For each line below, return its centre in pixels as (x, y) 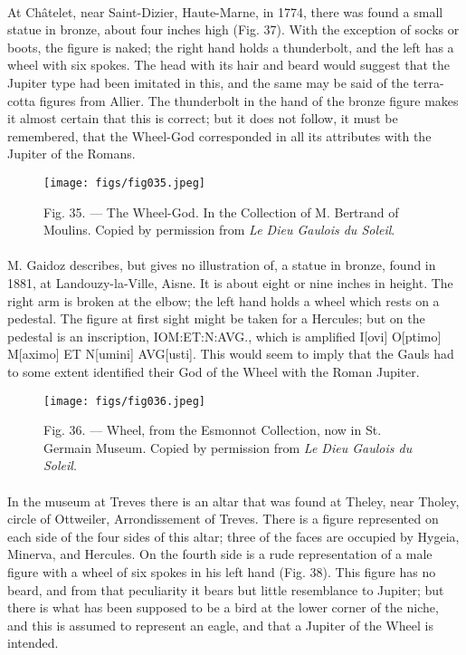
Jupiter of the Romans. (71, 154)
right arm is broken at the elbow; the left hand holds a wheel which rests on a (223, 300)
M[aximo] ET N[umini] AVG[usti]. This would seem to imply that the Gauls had (231, 354)
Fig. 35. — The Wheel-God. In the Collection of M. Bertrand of (221, 212)
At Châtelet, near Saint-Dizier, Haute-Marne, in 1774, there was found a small (225, 11)
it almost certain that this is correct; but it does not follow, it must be (203, 118)
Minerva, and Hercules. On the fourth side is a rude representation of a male (220, 554)
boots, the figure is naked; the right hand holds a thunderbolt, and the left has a (231, 47)
